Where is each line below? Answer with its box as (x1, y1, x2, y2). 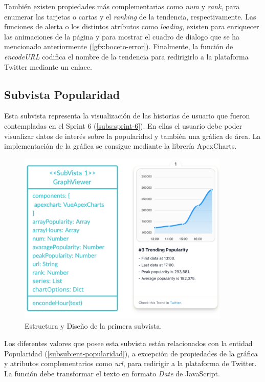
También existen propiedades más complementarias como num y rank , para (4, 1, 240, 11)
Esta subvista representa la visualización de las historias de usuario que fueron (4, 110, 250, 121)
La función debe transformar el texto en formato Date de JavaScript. (4, 368, 220, 378)
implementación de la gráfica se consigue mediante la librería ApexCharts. (4, 140, 237, 151)
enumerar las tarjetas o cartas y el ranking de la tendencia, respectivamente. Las (4, 11, 256, 22)
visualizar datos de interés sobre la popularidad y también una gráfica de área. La (4, 130, 261, 141)
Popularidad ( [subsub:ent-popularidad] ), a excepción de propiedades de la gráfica (4, 348, 258, 358)
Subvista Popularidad (4, 86, 120, 102)
